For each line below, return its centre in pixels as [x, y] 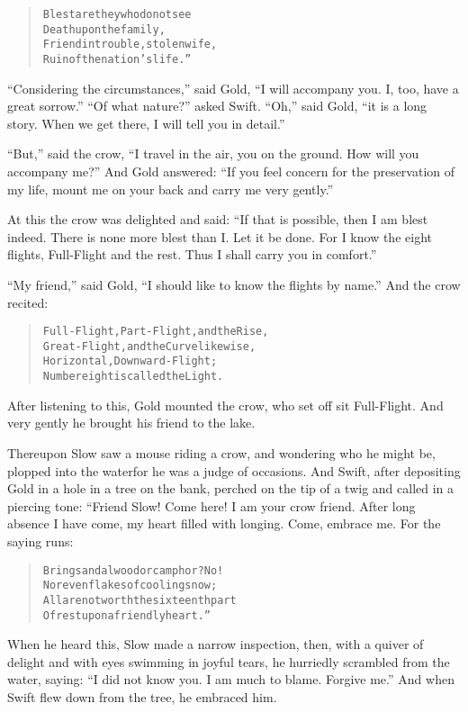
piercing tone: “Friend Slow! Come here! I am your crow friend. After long [211, 505]
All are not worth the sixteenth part [139, 600]
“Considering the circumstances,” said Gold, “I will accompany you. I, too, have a [233, 88]
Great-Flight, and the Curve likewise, [149, 346]
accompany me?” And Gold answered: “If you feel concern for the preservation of [231, 171]
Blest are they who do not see [117, 14]
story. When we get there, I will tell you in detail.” [146, 123]
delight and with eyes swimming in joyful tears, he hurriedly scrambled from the [229, 661]
